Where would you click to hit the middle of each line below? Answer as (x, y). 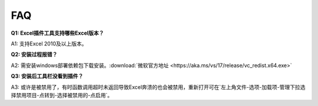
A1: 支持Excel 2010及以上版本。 (49, 44)
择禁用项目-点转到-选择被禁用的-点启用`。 (62, 95)
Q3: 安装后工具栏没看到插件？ (47, 76)
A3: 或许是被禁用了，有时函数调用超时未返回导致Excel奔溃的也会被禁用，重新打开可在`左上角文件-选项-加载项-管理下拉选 (158, 87)
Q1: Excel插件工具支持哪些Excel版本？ (57, 33)
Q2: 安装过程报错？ (34, 54)
